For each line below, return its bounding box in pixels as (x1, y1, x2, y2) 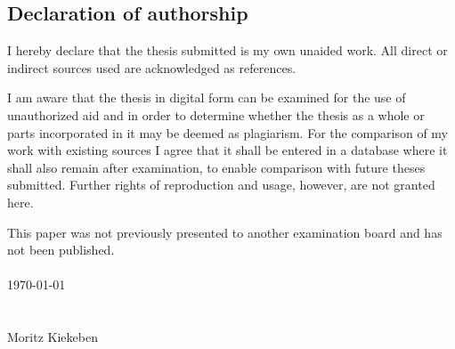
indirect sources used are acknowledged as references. (7, 58, 297, 77)
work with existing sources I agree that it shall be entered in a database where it (7, 141, 448, 159)
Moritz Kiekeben (7, 328, 98, 346)
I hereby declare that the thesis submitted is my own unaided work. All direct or (7, 41, 448, 60)
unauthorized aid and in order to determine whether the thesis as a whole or (7, 105, 425, 124)
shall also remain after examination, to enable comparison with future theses (7, 158, 426, 176)
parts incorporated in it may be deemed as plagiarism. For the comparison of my (7, 123, 449, 142)
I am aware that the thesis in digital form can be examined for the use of (7, 88, 406, 107)
